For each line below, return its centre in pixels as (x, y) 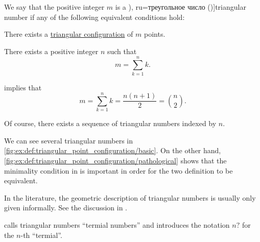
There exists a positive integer (51, 51)
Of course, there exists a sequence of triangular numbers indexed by (110, 123)
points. (155, 34)
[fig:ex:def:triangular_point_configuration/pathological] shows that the (115, 160)
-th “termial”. (41, 235)
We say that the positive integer (54, 7)
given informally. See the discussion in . (66, 208)
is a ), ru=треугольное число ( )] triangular (181, 7)
